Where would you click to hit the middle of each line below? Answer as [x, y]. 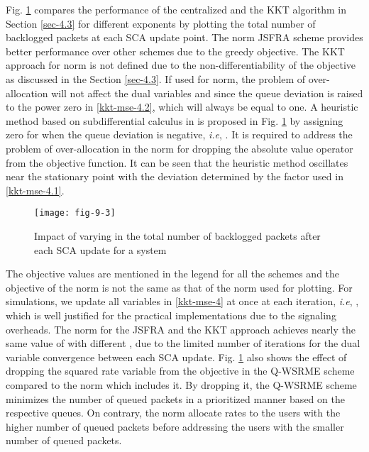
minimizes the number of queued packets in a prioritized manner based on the [175, 398]
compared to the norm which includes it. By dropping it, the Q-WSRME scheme [181, 384]
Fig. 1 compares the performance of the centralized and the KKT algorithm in [176, 9]
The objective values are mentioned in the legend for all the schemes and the [173, 274]
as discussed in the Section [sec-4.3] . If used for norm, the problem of [156, 78]
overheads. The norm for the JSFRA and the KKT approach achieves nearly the [181, 329]
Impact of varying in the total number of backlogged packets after [177, 235]
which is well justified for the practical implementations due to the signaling [171, 315]
